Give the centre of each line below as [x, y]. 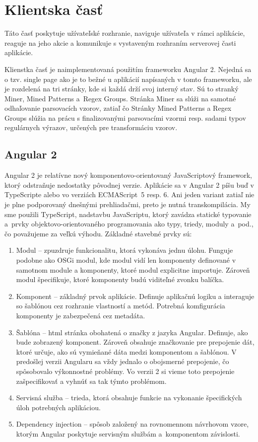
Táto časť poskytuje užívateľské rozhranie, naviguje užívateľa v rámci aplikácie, [125, 33]
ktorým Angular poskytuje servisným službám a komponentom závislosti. [128, 433]
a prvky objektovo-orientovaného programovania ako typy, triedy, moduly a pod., [129, 224]
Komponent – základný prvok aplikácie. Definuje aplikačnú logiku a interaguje [135, 296]
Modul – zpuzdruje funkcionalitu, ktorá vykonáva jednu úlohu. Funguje [125, 250]
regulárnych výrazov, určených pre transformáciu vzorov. [91, 127]
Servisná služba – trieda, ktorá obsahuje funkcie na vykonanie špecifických [129, 398]
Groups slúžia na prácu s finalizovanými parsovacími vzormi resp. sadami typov [125, 117]
